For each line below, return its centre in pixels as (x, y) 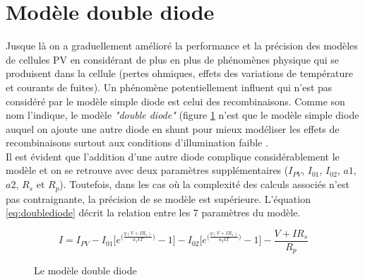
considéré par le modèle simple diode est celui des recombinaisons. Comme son (175, 101)
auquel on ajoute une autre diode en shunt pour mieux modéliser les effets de (173, 128)
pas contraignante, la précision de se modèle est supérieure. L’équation (158, 198)
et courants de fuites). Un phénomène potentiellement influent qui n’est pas (169, 87)
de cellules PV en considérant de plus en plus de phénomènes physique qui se (173, 59)
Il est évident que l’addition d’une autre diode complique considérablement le (173, 156)
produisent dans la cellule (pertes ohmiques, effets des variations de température (179, 73)
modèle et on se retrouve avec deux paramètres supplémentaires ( (147, 170)
